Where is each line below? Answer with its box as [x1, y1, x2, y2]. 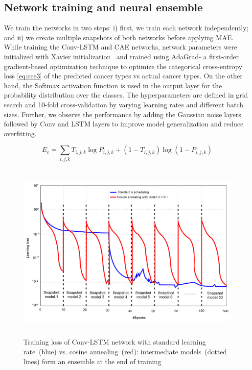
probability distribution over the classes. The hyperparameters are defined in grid [4, 90, 248, 100]
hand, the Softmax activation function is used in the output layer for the [4, 80, 222, 90]
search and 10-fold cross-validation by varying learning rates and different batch [4, 99, 244, 109]
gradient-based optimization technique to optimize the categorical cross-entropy [4, 61, 243, 71]
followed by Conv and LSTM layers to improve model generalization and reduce [4, 119, 244, 129]
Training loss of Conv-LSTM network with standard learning [23, 337, 206, 347]
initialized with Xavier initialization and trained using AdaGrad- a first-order [4, 51, 239, 61]
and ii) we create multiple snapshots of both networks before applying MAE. [4, 32, 234, 42]
